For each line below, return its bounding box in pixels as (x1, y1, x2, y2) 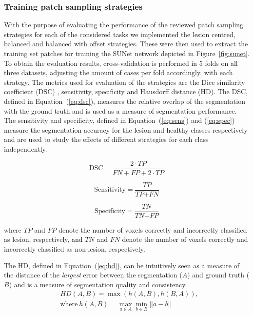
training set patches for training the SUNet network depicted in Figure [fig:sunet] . (4, 48, 250, 58)
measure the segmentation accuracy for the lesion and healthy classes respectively (4, 124, 248, 135)
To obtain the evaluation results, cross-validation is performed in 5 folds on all (4, 58, 238, 68)
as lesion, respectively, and (4, 234, 83, 244)
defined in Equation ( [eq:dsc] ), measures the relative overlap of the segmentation (4, 96, 245, 106)
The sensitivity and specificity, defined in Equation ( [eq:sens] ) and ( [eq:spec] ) (4, 115, 235, 125)
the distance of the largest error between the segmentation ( (4, 270, 182, 280)
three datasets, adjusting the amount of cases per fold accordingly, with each (4, 67, 233, 78)
